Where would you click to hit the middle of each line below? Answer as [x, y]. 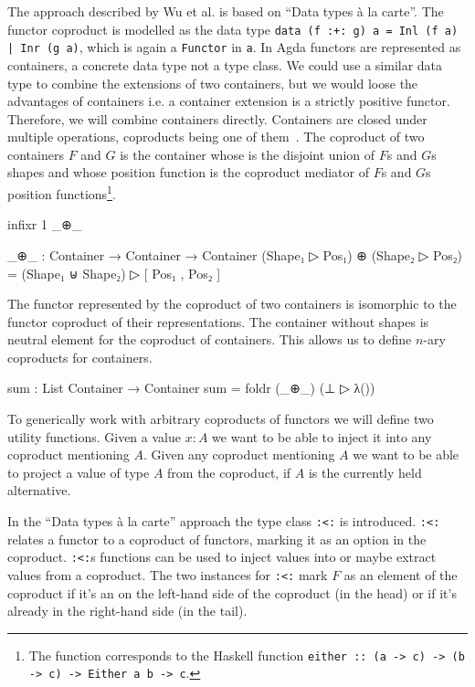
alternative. [39, 490]
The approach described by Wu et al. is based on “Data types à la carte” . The [226, 11]
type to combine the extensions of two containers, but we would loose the [213, 83]
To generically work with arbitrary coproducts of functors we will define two [221, 419]
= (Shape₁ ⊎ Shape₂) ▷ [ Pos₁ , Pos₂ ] [114, 273]
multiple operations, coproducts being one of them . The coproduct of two [216, 137]
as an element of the [401, 574]
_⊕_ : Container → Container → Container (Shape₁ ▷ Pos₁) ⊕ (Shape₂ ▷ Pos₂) [235, 254]
